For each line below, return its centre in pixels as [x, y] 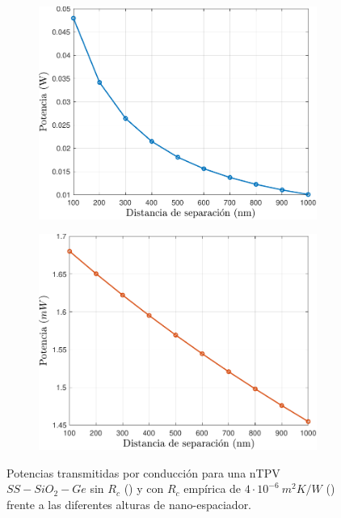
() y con [144, 488]
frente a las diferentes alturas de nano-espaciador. [129, 504]
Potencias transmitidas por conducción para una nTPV [143, 472]
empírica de [213, 488]
